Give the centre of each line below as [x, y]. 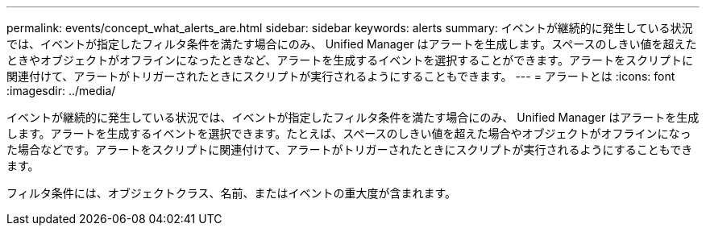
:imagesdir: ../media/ [61, 91]
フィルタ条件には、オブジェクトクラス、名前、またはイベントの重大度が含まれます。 [232, 193]
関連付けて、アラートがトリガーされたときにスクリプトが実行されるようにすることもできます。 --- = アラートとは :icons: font [341, 76]
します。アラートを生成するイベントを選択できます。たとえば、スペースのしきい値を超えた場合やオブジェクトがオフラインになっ [349, 133]
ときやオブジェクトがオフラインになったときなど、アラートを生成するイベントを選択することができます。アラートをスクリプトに [350, 60]
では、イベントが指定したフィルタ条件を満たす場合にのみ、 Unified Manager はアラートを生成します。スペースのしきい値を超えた [352, 44]
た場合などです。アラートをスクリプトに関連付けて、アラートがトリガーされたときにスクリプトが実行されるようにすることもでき [350, 149]
